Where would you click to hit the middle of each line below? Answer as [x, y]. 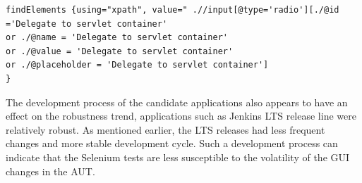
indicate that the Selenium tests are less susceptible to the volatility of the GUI [178, 157]
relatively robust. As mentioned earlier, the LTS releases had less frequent [165, 129]
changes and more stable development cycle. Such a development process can [172, 143]
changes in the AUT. [50, 171]
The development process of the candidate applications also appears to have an [177, 102]
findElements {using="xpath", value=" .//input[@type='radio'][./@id [173, 10]
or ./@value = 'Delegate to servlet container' [120, 51]
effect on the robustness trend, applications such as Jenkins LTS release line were [181, 116]
